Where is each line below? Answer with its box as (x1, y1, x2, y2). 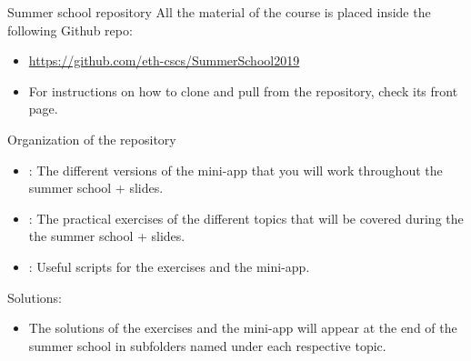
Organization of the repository (7, 129, 176, 148)
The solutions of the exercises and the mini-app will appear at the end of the (28, 318, 457, 337)
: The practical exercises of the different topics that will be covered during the (28, 208, 464, 227)
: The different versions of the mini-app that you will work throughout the (28, 160, 443, 179)
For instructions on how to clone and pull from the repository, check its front (28, 81, 458, 100)
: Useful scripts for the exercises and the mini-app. (28, 256, 310, 276)
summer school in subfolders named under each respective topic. (28, 336, 386, 355)
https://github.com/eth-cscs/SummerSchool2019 (28, 51, 300, 70)
